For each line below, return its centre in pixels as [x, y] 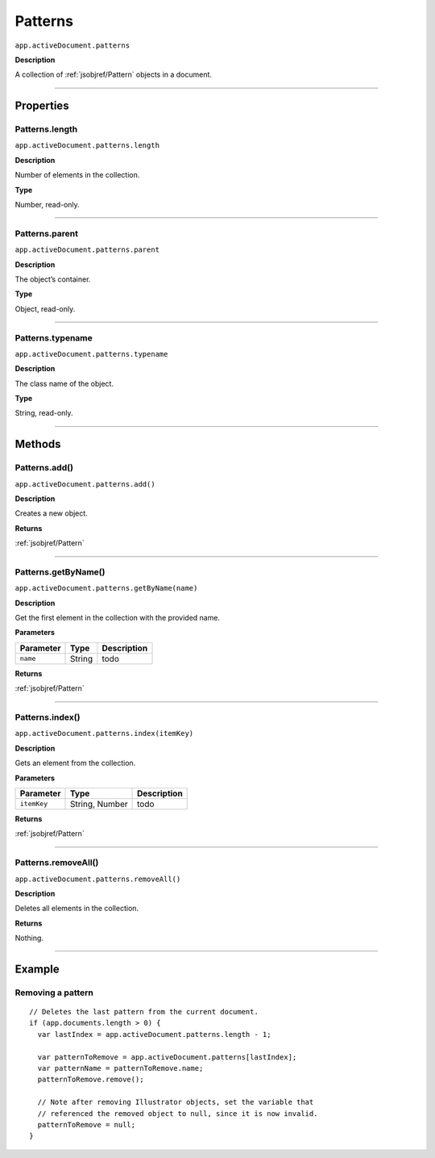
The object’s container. [53, 279]
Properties [42, 106]
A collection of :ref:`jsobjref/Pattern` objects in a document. [114, 75]
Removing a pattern [54, 993]
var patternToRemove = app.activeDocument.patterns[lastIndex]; [167, 1057]
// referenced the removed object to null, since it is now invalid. [178, 1113]
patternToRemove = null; [87, 1125]
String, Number [99, 804]
